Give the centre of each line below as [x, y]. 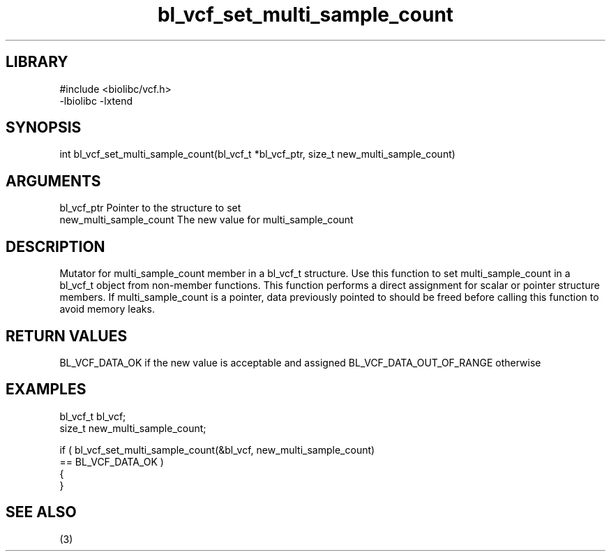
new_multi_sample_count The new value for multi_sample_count [206, 220]
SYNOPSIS [44, 128]
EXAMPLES [46, 389]
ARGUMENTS [53, 181]
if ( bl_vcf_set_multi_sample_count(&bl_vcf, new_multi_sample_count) [217, 450]
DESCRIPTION [55, 246]
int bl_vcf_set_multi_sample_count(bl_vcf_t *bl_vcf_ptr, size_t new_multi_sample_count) [257, 154]
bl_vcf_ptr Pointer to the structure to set [150, 208]
